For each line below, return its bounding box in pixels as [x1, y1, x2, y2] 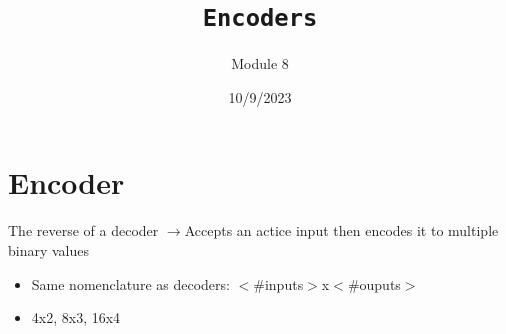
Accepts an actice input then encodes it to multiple [184, 220, 499, 241]
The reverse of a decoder [8, 220, 159, 241]
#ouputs [347, 273, 401, 294]
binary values [8, 239, 90, 260]
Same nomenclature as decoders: [31, 273, 230, 294]
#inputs [253, 273, 304, 294]
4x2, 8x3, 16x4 [31, 307, 121, 328]
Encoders [202, 4, 318, 33]
